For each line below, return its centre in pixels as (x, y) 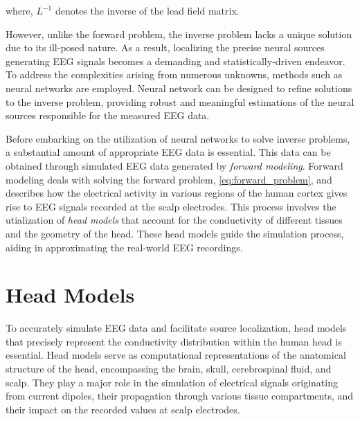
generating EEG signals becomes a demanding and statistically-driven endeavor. (175, 61)
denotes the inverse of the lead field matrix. (147, 10)
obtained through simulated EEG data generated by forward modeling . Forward (174, 165)
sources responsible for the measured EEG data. (108, 115)
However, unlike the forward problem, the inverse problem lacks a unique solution (179, 34)
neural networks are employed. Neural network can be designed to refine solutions (179, 88)
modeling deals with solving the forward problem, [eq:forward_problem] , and (169, 179)
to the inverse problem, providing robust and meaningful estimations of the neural (180, 101)
